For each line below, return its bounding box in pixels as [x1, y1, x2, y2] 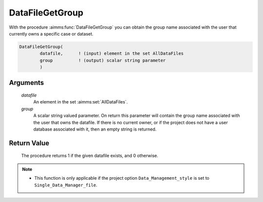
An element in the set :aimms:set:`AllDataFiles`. [33, 99, 128, 105]
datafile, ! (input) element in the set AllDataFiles [39, 51, 184, 56]
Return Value [9, 139, 50, 147]
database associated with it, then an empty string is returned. [33, 126, 157, 132]
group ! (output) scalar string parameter [39, 57, 166, 63]
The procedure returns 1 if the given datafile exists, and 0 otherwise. [21, 153, 158, 159]
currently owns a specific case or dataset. [9, 31, 94, 36]
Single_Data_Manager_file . [34, 182, 97, 188]
